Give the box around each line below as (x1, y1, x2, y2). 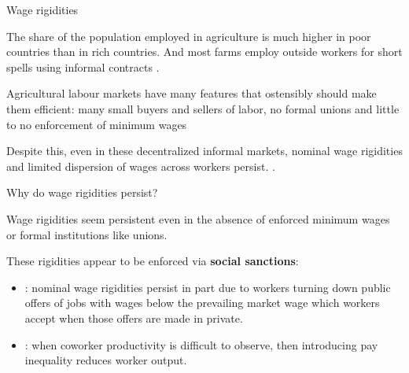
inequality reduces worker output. (24, 352, 187, 368)
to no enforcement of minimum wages (6, 116, 187, 132)
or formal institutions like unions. (6, 226, 168, 242)
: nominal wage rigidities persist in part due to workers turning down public (24, 279, 391, 295)
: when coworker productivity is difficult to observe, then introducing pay (24, 336, 378, 353)
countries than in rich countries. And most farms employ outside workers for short (6, 43, 403, 60)
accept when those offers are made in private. (24, 309, 243, 326)
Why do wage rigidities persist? (6, 184, 158, 201)
